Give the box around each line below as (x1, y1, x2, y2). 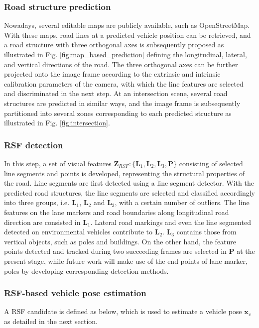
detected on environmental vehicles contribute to (4, 226, 153, 237)
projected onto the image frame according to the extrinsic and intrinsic (4, 69, 221, 79)
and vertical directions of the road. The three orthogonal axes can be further (4, 59, 238, 69)
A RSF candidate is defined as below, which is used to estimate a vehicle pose (4, 306, 242, 317)
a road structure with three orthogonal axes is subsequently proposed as (4, 39, 224, 50)
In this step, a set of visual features (4, 158, 112, 168)
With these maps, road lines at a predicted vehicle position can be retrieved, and (4, 29, 251, 40)
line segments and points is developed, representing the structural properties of (4, 168, 245, 178)
